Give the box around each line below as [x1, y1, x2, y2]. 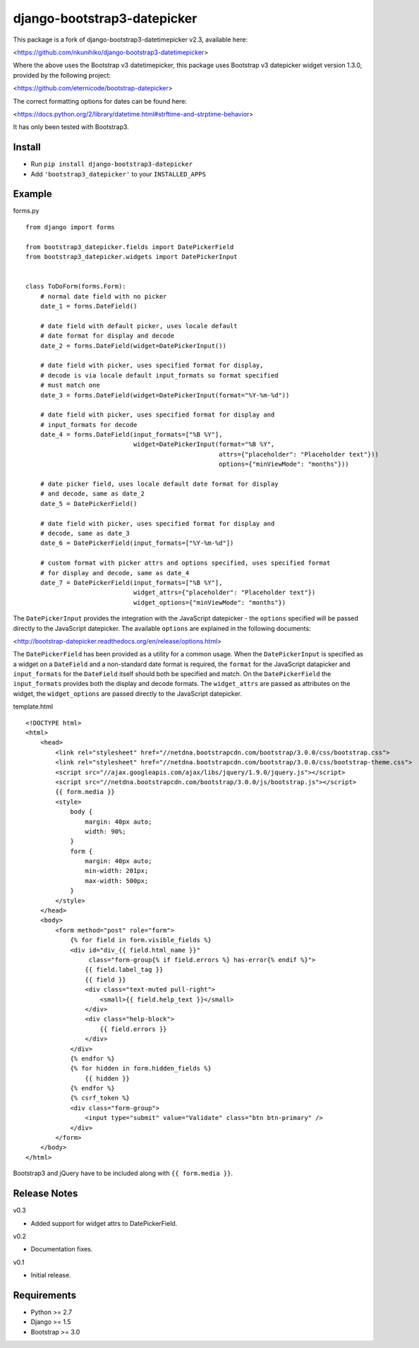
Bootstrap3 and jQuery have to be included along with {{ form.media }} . [13, 1169, 233, 1178]
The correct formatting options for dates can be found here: [13, 97, 187, 105]
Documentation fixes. [30, 1245, 93, 1253]
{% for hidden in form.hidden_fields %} [70, 1064, 212, 1073]
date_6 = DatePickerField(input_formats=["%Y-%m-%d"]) [40, 539, 234, 547]
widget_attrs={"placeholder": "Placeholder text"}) [133, 589, 316, 596]
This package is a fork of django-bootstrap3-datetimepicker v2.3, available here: [13, 35, 248, 44]
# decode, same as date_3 [40, 529, 130, 537]
